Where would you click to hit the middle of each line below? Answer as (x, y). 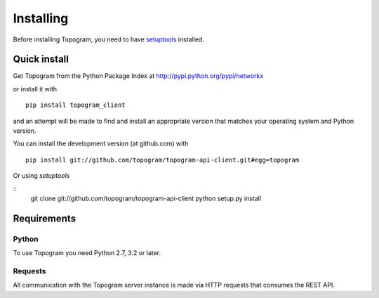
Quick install (41, 59)
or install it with (35, 89)
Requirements (45, 218)
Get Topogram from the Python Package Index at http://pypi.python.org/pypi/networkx (138, 76)
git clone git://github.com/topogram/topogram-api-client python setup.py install (146, 198)
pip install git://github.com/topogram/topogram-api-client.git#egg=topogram (162, 160)
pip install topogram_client (75, 105)
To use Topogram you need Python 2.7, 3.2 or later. (87, 253)
